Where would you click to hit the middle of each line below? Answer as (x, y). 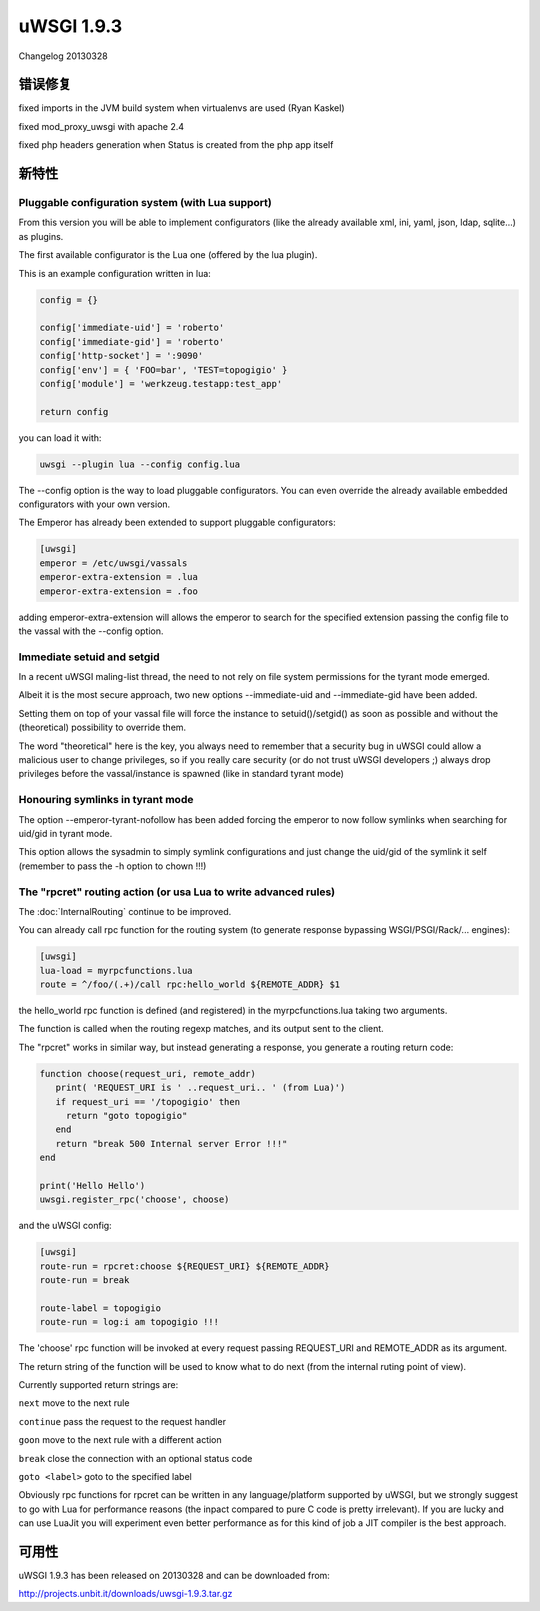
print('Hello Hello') (92, 1185)
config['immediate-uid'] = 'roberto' (132, 328)
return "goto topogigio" (126, 1115)
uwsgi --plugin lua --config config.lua (139, 464)
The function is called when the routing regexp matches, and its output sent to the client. (201, 1029)
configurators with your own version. (94, 504)
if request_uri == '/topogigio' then (147, 1101)
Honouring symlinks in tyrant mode (106, 800)
